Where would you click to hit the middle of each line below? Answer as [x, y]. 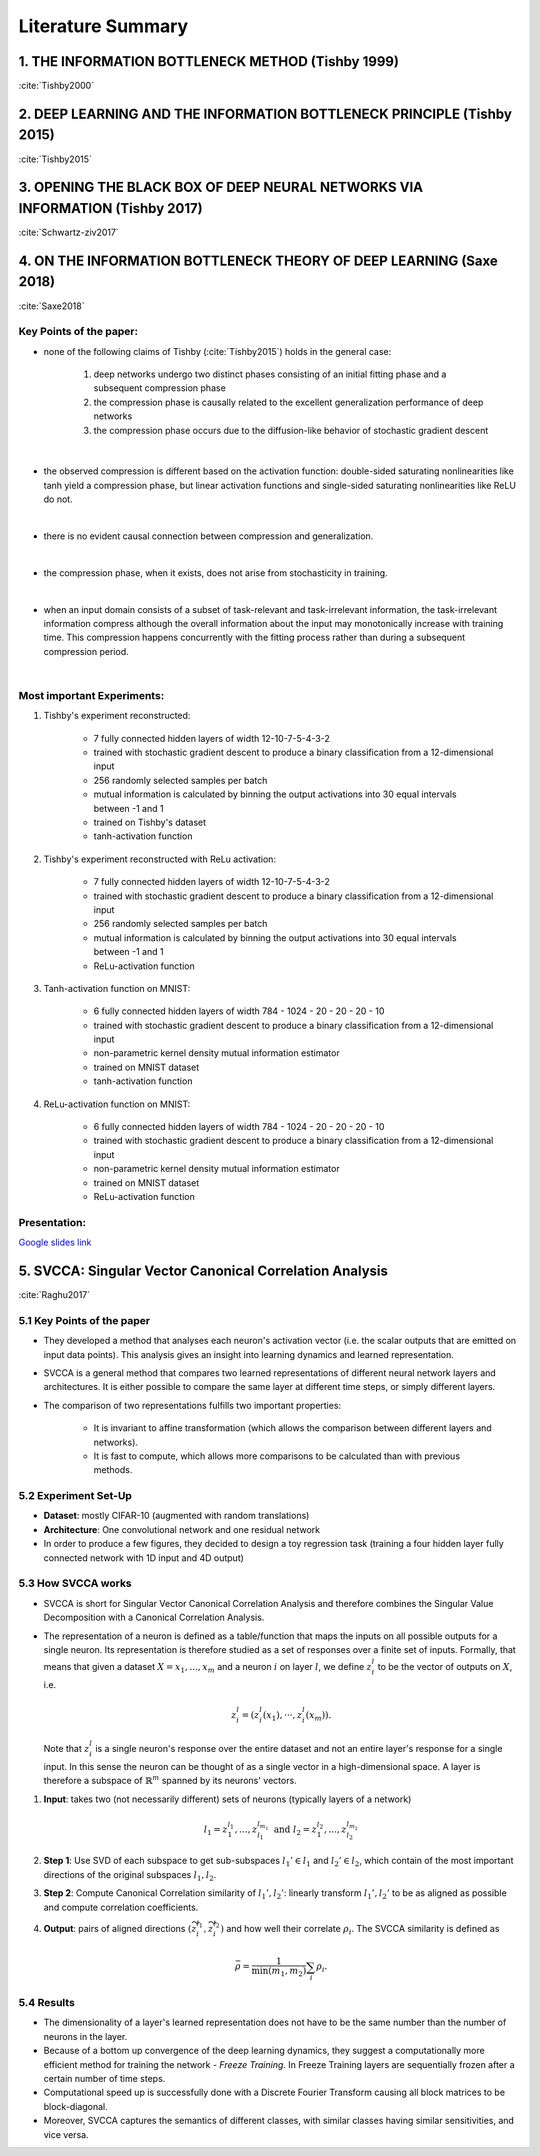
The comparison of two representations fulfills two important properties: [192, 1405]
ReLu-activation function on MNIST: [117, 1104]
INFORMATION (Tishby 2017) [111, 208]
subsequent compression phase [160, 388]
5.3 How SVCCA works [75, 1583]
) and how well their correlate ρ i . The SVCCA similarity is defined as [360, 1929]
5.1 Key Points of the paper [84, 1320]
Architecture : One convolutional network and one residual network [182, 1529]
